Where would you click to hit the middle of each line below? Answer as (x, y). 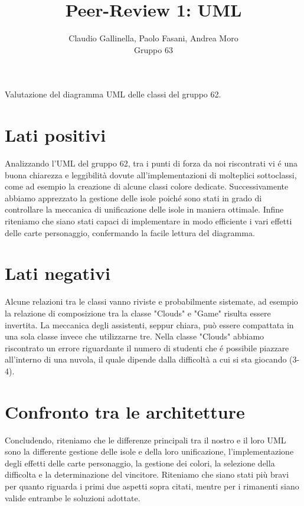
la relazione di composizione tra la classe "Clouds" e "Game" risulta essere (138, 313)
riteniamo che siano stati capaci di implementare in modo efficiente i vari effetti (148, 221)
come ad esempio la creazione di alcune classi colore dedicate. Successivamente (147, 186)
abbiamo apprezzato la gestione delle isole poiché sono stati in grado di (133, 197)
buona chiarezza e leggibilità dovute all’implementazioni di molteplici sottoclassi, (151, 174)
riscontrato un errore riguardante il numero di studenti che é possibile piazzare (147, 347)
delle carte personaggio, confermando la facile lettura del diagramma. (130, 232)
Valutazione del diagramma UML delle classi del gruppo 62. (113, 94)
